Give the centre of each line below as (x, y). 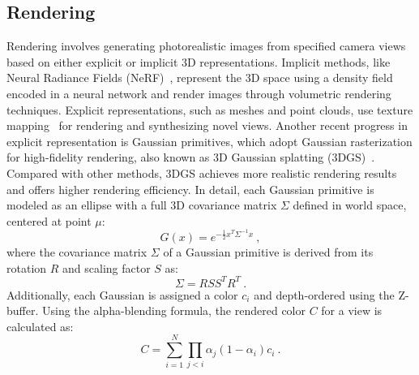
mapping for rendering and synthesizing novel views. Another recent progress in (207, 125)
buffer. (23, 310)
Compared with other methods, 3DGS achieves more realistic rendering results (202, 172)
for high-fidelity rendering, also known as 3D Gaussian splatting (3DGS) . (191, 157)
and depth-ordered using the (324, 294)
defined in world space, (350, 205)
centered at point (49, 220)
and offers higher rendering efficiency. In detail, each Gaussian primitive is (190, 189)
